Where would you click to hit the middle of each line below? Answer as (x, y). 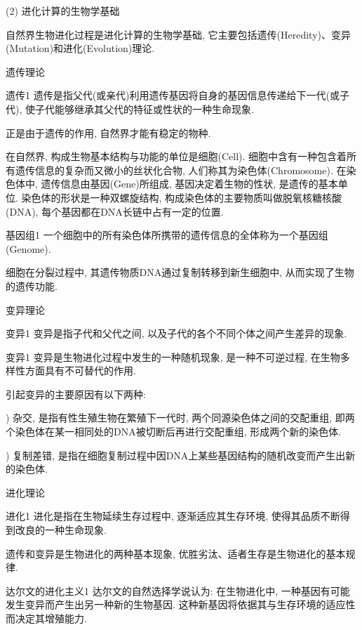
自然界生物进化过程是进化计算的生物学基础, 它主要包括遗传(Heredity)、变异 (178, 34)
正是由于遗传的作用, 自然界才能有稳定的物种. (108, 132)
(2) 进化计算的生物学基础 (63, 11)
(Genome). (28, 248)
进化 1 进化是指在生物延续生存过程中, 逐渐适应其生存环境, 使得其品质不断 (173, 516)
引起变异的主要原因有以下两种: (76, 394)
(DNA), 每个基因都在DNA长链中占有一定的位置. (115, 211)
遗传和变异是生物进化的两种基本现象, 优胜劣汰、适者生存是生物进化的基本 (176, 553)
